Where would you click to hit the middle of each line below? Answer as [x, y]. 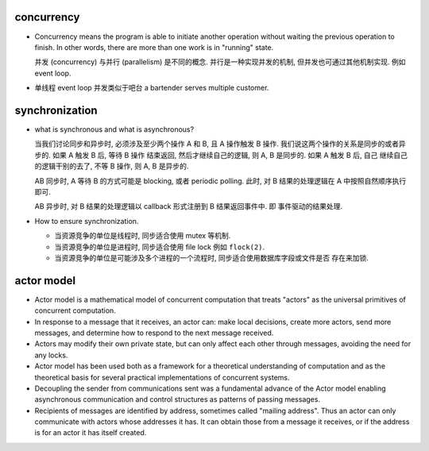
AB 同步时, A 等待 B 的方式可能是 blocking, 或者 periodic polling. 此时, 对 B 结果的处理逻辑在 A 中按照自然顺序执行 [220, 181]
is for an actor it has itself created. [91, 433]
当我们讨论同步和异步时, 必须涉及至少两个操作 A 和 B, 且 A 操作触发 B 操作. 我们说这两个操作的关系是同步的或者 [217, 144]
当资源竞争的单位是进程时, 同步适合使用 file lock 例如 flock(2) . [160, 247]
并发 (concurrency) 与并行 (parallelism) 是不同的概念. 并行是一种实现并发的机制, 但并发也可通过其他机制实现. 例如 [220, 62]
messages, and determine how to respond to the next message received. [154, 333]
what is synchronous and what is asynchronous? [114, 129]
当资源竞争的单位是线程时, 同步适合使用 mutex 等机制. [143, 236]
